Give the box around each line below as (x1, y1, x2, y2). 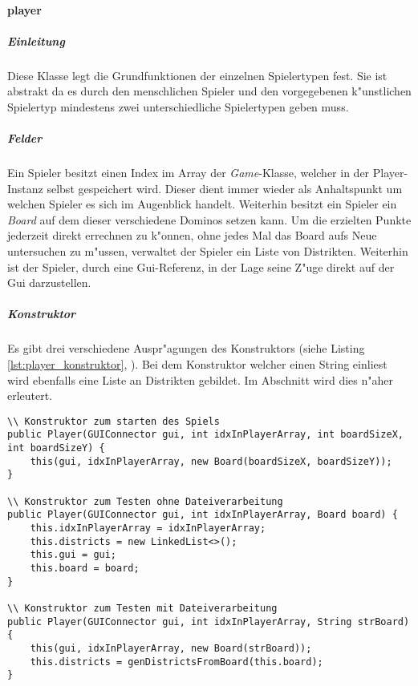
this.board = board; (30, 563, 140, 574)
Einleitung (7, 32, 65, 49)
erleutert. (7, 387, 53, 404)
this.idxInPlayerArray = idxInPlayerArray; (30, 523, 266, 535)
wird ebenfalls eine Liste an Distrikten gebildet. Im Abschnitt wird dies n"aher (7, 371, 394, 388)
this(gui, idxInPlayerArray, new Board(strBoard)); (30, 642, 312, 654)
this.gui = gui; (30, 549, 117, 561)
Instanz (7, 180, 43, 196)
